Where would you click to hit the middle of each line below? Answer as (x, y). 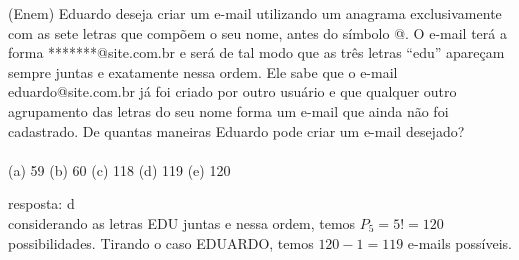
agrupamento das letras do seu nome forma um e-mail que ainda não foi (228, 110)
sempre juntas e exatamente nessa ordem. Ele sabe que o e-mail (203, 71)
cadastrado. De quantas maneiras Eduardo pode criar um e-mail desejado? (236, 130)
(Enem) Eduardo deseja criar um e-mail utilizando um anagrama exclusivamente (255, 13)
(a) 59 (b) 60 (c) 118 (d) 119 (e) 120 (119, 169)
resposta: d (41, 203)
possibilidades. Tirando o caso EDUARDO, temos (161, 242)
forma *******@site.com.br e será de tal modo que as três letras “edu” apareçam (256, 52)
